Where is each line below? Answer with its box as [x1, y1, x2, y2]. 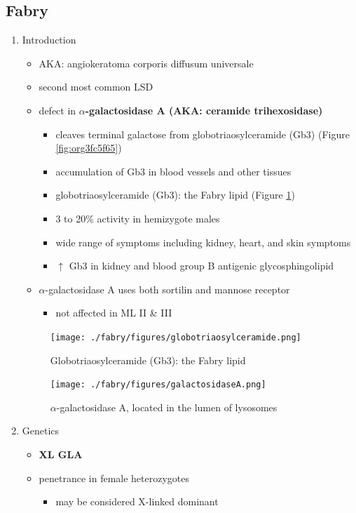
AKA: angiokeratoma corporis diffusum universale [39, 55, 254, 70]
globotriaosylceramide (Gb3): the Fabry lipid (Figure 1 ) [55, 187, 295, 202]
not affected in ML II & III [55, 305, 172, 320]
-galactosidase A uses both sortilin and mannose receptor [45, 281, 290, 296]
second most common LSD [39, 79, 153, 94]
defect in [39, 102, 76, 117]
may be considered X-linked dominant [55, 494, 219, 509]
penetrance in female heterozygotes [39, 470, 190, 485]
